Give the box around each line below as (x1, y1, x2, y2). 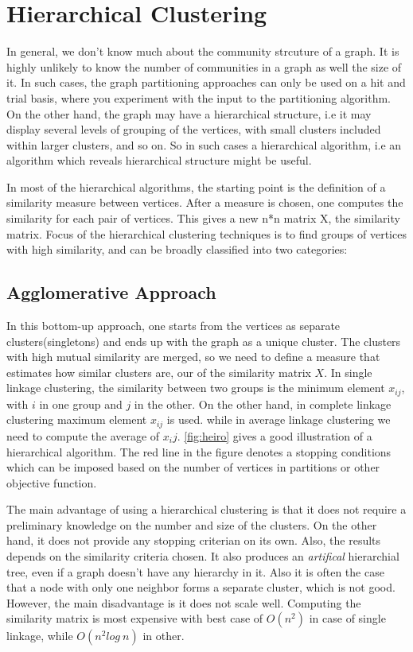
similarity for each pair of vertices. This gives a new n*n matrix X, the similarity (6, 210, 400, 227)
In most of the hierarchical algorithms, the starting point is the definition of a (6, 178, 386, 195)
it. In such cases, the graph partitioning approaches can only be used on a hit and (6, 74, 406, 91)
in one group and (39, 395, 123, 412)
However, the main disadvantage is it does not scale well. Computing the (6, 594, 361, 611)
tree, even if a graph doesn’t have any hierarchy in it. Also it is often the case (6, 563, 384, 580)
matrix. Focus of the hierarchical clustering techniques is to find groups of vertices (6, 225, 407, 242)
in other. (142, 627, 185, 644)
